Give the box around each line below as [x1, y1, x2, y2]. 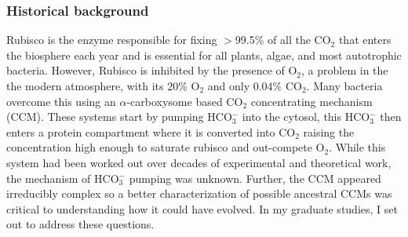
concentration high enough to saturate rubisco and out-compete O [6, 139, 325, 155]
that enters [338, 31, 392, 48]
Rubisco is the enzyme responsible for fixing [6, 31, 217, 48]
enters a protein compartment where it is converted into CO [6, 123, 296, 140]
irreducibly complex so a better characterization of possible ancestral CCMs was [6, 185, 392, 202]
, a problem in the [301, 62, 388, 78]
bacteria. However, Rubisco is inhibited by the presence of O [6, 62, 297, 78]
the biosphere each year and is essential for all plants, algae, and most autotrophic [6, 46, 402, 63]
